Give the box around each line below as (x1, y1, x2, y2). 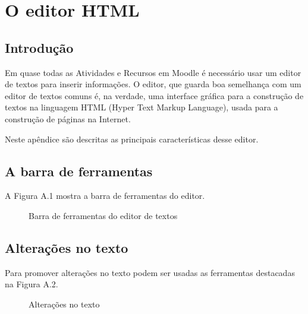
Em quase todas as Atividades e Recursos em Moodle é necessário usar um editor (5, 66, 301, 78)
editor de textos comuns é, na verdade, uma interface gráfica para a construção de (5, 89, 304, 102)
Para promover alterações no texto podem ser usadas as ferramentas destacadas (5, 266, 295, 278)
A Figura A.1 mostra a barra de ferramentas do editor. (5, 189, 205, 202)
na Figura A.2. (5, 278, 58, 290)
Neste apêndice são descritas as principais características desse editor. (5, 132, 259, 145)
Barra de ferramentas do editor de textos (29, 209, 178, 221)
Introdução (5, 38, 74, 56)
